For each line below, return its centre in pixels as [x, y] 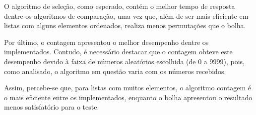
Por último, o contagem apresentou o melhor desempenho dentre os [106, 42]
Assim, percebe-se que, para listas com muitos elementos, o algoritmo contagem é [128, 88]
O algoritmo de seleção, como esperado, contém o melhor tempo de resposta [120, 6]
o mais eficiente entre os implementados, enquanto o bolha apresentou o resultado [128, 97]
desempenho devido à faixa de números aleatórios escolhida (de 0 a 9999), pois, [124, 61]
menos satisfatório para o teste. [52, 107]
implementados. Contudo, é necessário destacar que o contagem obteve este [118, 52]
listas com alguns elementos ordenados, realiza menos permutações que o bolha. [125, 25]
